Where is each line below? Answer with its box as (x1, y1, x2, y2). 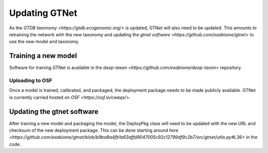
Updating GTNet (9, 7, 77, 18)
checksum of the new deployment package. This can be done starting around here (9, 127, 179, 134)
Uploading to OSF (9, 77, 53, 84)
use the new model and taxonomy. (9, 39, 79, 45)
